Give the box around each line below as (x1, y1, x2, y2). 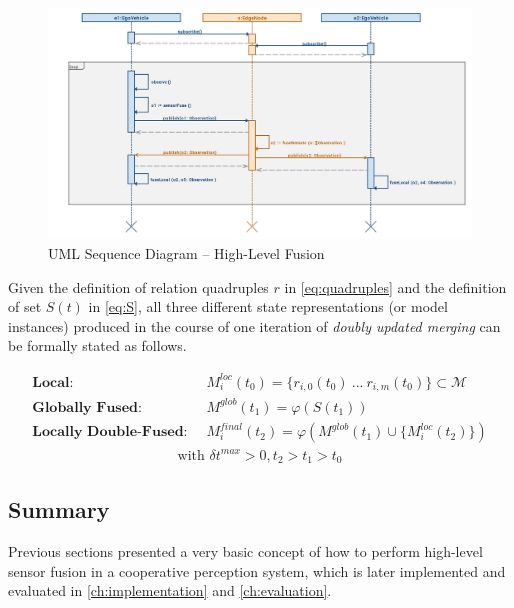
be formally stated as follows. (8, 335, 187, 356)
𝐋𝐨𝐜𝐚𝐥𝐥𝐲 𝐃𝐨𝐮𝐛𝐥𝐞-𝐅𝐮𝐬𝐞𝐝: (32, 425, 188, 440)
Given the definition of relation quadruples (8, 276, 269, 297)
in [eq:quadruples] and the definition (284, 276, 507, 297)
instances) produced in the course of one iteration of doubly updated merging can (8, 315, 501, 336)
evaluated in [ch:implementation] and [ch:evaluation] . (8, 580, 332, 601)
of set (8, 296, 42, 317)
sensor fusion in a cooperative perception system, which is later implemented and (8, 560, 506, 581)
